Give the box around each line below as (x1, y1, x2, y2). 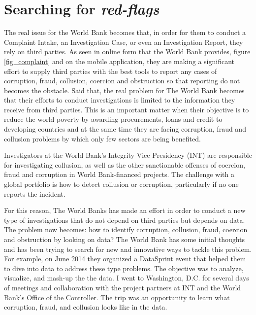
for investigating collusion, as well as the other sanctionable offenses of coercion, (4, 159, 245, 170)
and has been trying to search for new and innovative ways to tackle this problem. (4, 244, 252, 254)
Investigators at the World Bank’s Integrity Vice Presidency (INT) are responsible (4, 150, 252, 160)
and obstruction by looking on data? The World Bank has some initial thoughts (4, 234, 245, 244)
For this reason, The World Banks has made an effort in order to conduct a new (4, 205, 246, 215)
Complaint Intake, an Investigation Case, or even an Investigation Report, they (4, 36, 243, 47)
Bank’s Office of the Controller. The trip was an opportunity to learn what (4, 292, 230, 302)
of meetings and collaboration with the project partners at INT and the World (4, 282, 241, 292)
